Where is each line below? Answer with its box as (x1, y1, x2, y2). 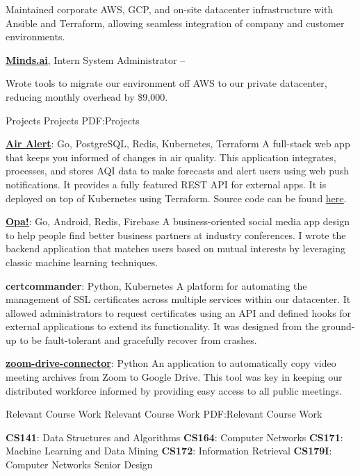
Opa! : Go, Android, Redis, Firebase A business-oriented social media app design (6, 214, 350, 229)
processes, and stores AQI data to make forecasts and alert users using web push (6, 163, 350, 178)
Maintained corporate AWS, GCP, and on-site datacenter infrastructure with (6, 2, 334, 16)
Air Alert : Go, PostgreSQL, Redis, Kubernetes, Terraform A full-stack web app (6, 136, 350, 151)
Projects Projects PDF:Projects (6, 113, 140, 127)
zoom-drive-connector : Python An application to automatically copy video (6, 356, 336, 370)
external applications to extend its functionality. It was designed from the (6, 319, 319, 334)
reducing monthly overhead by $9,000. (6, 89, 168, 104)
